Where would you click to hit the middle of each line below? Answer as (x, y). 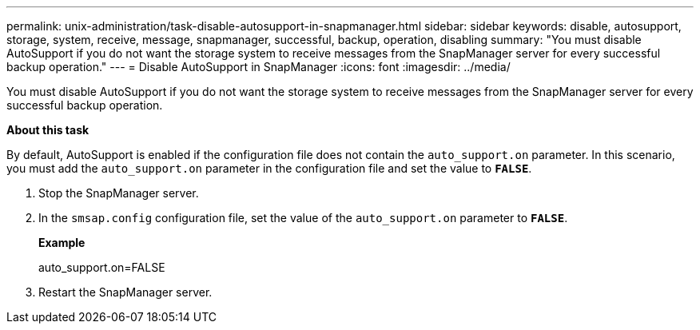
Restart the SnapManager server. (125, 292)
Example (62, 243)
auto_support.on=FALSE (102, 267)
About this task (48, 130)
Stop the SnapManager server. (119, 193)
